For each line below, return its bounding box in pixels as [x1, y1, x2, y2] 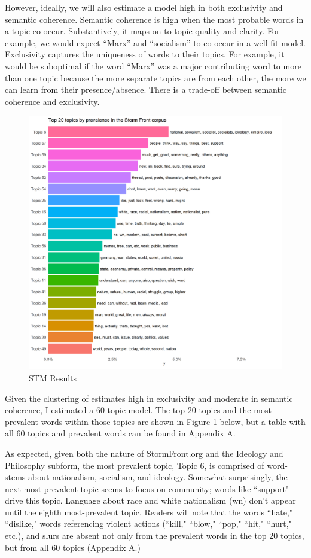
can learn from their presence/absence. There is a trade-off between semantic [5, 83, 287, 96]
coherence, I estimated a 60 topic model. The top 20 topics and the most [5, 404, 272, 416]
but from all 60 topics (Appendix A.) [5, 541, 141, 553]
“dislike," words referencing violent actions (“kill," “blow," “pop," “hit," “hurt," [5, 517, 292, 530]
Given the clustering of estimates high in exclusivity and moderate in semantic [5, 392, 293, 404]
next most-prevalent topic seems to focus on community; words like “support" [5, 482, 289, 495]
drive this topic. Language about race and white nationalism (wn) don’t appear [5, 494, 296, 507]
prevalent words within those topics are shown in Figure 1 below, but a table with [5, 415, 306, 427]
